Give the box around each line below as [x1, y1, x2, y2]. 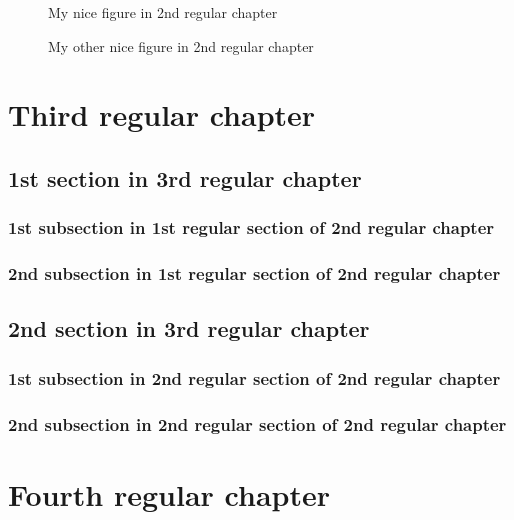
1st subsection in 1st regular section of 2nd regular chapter [8, 215, 495, 240]
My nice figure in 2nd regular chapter [48, 2, 278, 22]
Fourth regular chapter [8, 473, 330, 514]
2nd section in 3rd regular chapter [8, 313, 370, 344]
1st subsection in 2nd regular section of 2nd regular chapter [8, 365, 501, 390]
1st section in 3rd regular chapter [8, 162, 362, 193]
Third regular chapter [8, 94, 316, 135]
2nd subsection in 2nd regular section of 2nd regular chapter [8, 411, 507, 436]
